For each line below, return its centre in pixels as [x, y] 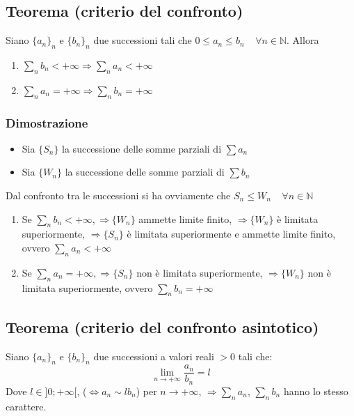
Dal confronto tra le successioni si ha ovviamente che [118, 195]
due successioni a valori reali [154, 356]
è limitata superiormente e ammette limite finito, [231, 234]
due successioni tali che [143, 40]
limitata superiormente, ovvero [87, 287]
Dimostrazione [47, 122]
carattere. [26, 406]
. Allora [303, 40]
